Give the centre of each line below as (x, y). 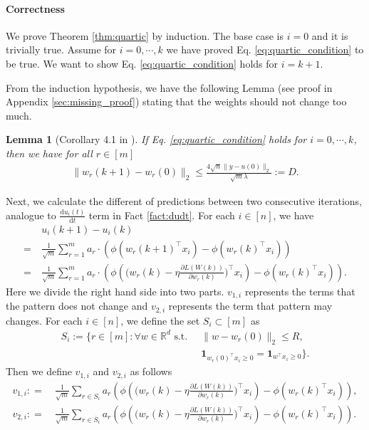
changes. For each (44, 320)
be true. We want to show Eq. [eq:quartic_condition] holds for (142, 63)
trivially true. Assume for (61, 49)
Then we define (39, 371)
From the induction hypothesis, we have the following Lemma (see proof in (169, 87)
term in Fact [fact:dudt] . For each (162, 215)
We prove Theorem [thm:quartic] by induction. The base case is (145, 35)
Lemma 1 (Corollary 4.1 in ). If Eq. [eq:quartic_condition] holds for (156, 139)
